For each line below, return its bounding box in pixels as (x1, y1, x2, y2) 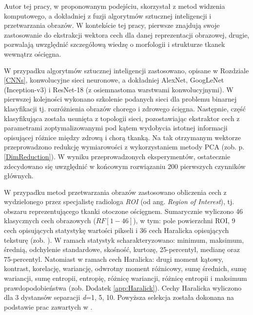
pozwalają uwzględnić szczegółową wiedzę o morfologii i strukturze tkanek (4, 39, 225, 49)
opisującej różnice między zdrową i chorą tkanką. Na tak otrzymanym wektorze (4, 132, 241, 142)
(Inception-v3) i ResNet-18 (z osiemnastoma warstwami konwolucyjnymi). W (4, 84, 234, 94)
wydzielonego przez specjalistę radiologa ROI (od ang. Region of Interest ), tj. (4, 196, 234, 207)
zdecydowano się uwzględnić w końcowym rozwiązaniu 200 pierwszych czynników (4, 161, 246, 171)
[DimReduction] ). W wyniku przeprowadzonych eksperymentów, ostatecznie (4, 151, 231, 161)
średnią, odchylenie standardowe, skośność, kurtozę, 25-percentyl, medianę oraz (4, 244, 240, 254)
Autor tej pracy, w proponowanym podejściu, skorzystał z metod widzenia (4, 1, 225, 11)
